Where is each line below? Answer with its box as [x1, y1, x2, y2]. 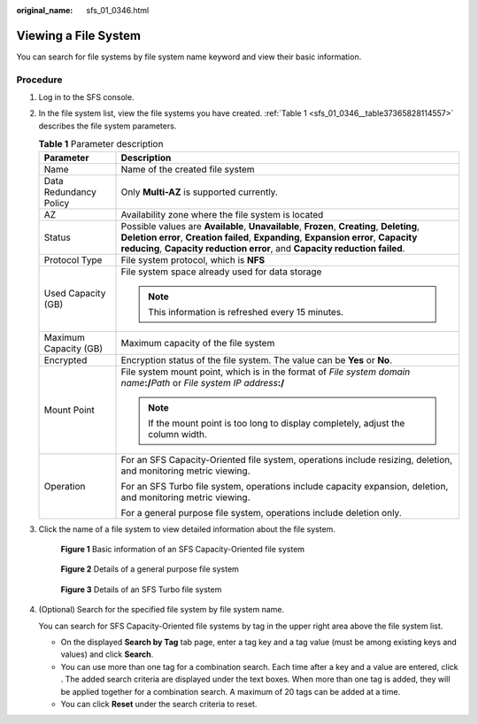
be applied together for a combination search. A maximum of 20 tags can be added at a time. [60, 686, 401, 697]
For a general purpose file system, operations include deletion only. [120, 506, 402, 519]
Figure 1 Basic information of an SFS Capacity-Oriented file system [60, 543, 305, 554]
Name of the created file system [120, 163, 256, 175]
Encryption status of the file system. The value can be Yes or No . [120, 354, 393, 366]
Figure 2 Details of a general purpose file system [60, 564, 239, 574]
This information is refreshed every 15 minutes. [147, 305, 344, 318]
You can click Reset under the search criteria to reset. [60, 698, 258, 709]
